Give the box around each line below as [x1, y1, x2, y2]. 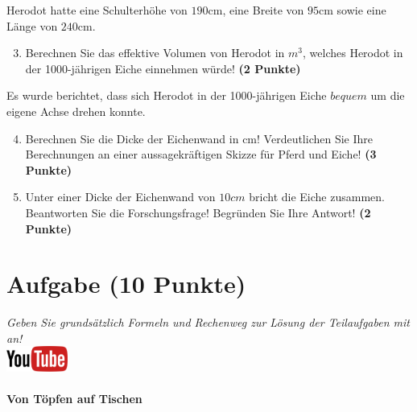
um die [370, 87, 405, 104]
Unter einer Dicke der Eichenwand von [25, 188, 216, 205]
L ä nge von [6, 17, 58, 34]
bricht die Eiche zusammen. [249, 188, 385, 205]
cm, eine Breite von [208, 2, 304, 18]
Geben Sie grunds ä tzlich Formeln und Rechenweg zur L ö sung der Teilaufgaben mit [6, 314, 410, 331]
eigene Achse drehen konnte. [6, 102, 146, 119]
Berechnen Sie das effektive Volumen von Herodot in [25, 44, 285, 61]
